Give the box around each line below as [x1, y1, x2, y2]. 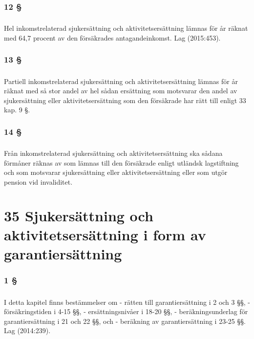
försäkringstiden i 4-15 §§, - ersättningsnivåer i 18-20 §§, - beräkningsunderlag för [4, 306, 248, 317]
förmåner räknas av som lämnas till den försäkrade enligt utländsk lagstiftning [4, 157, 239, 168]
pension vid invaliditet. [4, 177, 73, 187]
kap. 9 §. [4, 105, 30, 115]
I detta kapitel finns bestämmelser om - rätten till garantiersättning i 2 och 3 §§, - [4, 297, 250, 307]
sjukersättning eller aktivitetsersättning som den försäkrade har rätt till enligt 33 [4, 95, 246, 105]
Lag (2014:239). [4, 325, 51, 336]
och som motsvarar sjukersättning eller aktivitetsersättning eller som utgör [4, 167, 228, 177]
